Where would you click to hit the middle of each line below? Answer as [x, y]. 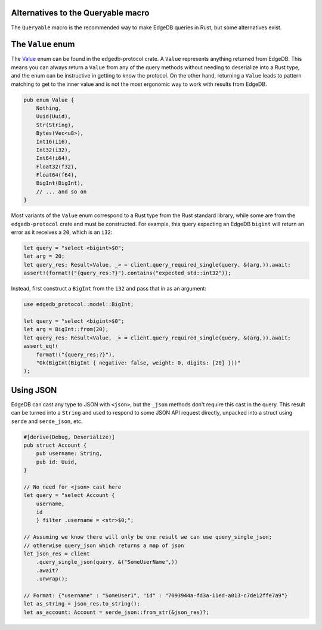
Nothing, [49, 108]
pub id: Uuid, [57, 462]
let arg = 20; [44, 256]
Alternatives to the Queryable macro [80, 13]
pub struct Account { [55, 445]
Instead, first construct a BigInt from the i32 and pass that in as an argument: [109, 289]
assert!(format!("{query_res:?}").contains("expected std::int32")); [127, 273]
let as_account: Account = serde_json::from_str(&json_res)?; [116, 612]
